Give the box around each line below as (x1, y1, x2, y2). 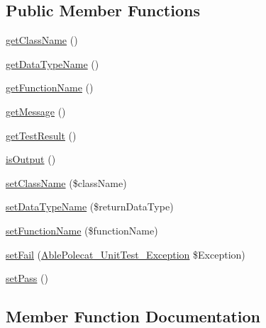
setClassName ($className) (6, 175, 127, 190)
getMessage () (6, 103, 66, 118)
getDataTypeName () (6, 56, 99, 71)
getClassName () (6, 33, 78, 47)
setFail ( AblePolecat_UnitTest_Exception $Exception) (6, 247, 245, 261)
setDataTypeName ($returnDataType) (6, 199, 174, 214)
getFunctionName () (6, 80, 94, 95)
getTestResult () (6, 128, 77, 142)
